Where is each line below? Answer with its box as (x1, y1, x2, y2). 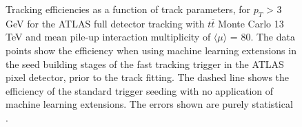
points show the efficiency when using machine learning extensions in (6, 43, 296, 57)
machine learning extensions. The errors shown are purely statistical (6, 97, 293, 111)
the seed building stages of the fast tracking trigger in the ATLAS (6, 56, 284, 71)
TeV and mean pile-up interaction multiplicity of (6, 30, 211, 44)
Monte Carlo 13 (218, 16, 284, 30)
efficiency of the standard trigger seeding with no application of (6, 83, 274, 97)
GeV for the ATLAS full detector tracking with (6, 16, 205, 30)
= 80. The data (230, 30, 295, 44)
